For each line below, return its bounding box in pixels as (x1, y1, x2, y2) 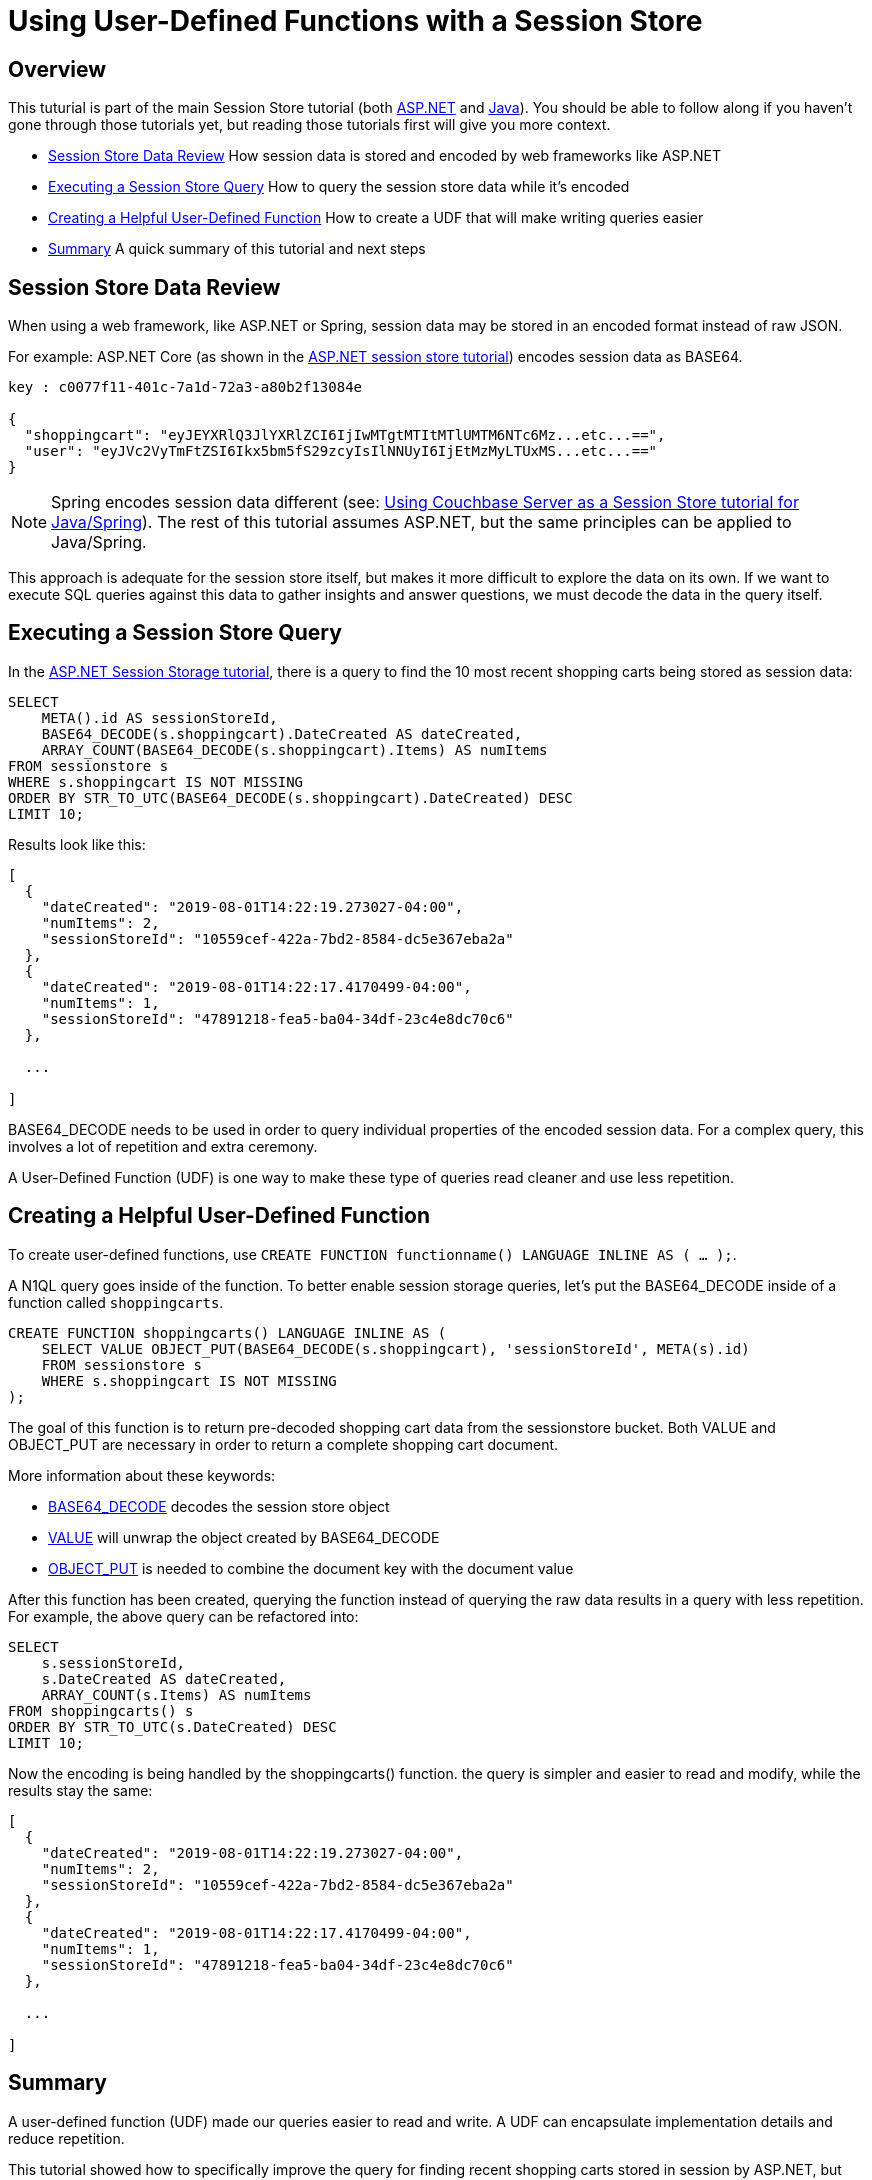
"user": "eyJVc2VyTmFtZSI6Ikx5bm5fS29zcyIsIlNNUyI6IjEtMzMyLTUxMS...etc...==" (24, 443, 658, 460)
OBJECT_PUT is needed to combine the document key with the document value (48, 1559, 574, 1577)
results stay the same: (8, 1781, 153, 1799)
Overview (8, 56, 107, 82)
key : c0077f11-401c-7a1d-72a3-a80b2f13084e (8, 379, 363, 396)
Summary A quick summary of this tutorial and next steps (48, 240, 426, 258)
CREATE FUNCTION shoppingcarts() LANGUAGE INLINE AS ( (8, 1324, 447, 1341)
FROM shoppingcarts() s (8, 1702, 194, 1719)
